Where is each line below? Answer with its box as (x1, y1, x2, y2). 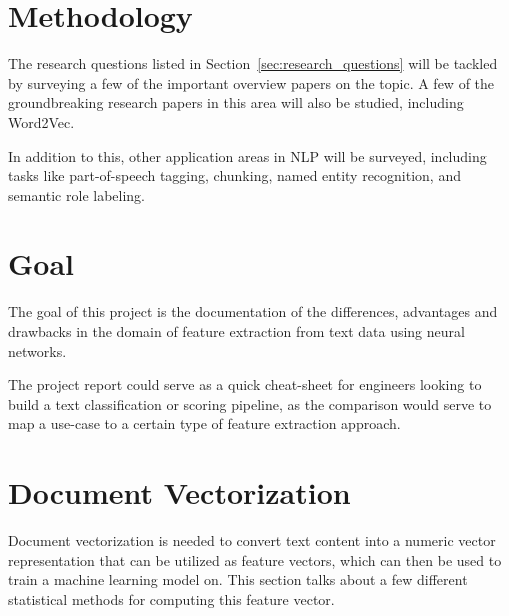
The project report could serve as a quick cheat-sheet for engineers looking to (8, 374, 482, 395)
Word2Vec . (8, 111, 75, 132)
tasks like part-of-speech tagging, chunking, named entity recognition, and (8, 165, 461, 186)
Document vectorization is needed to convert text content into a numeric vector (8, 530, 496, 551)
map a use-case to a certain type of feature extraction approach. (8, 413, 401, 434)
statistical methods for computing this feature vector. (8, 588, 335, 609)
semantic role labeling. (8, 184, 146, 205)
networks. (8, 340, 67, 361)
